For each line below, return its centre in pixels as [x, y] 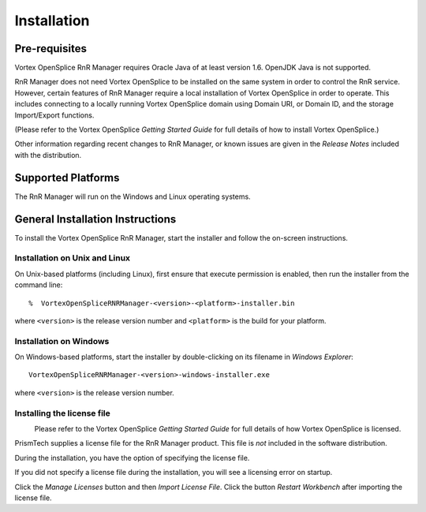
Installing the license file [62, 413]
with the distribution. [48, 155]
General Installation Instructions [95, 219]
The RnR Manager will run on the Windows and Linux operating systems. [133, 196]
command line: [39, 285]
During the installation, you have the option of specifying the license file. [132, 458]
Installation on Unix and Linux [72, 258]
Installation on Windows [62, 341]
